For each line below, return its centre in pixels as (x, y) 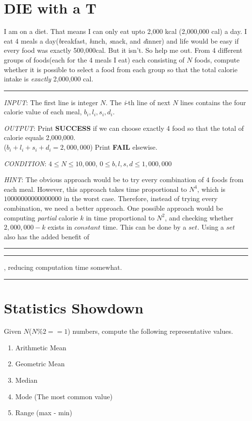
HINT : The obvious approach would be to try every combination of (104, 179)
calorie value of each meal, (43, 112)
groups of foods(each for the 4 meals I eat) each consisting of (94, 59)
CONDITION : (25, 163)
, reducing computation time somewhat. (63, 267)
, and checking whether (199, 217)
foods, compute (217, 59)
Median (26, 380)
